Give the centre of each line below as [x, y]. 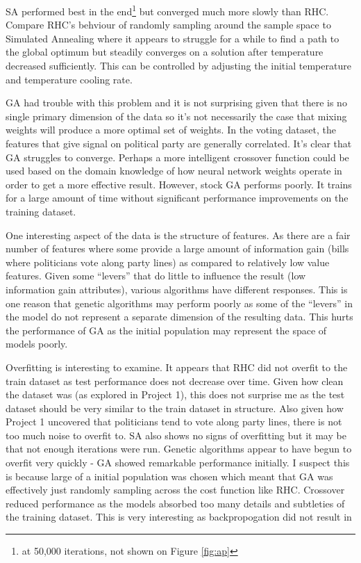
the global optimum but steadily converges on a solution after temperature [165, 52]
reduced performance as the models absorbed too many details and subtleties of [175, 503]
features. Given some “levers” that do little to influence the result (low [156, 276]
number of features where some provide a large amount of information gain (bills [177, 248]
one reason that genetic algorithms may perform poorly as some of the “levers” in [179, 303]
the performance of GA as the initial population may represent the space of [166, 330]
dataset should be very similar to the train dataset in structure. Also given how [175, 408]
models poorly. [37, 344]
